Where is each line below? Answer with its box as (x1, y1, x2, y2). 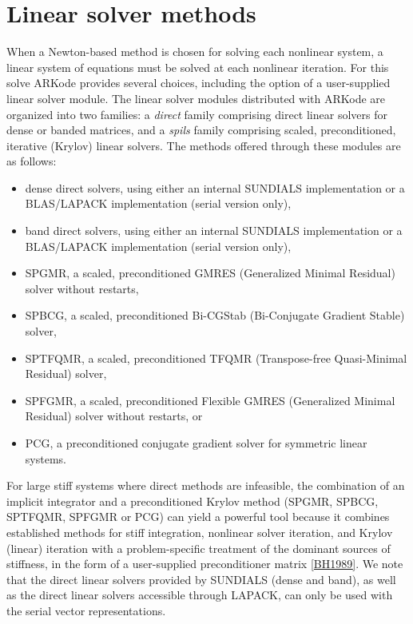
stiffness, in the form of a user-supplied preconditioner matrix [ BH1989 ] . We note (6, 555, 403, 572)
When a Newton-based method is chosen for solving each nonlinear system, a (6, 43, 383, 60)
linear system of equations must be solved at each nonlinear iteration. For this (6, 58, 389, 75)
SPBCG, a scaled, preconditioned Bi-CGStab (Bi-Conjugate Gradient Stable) (25, 307, 405, 324)
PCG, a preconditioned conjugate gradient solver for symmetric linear (25, 435, 367, 451)
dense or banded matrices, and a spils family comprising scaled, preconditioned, (6, 121, 396, 138)
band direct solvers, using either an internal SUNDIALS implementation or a (25, 222, 403, 239)
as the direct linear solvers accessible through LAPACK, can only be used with (6, 586, 393, 603)
